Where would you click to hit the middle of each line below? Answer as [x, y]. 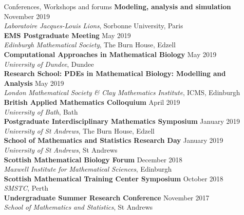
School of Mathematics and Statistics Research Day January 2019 [114, 140]
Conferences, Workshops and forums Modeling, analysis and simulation [118, 6]
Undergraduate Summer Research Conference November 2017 [107, 197]
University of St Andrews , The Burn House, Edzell [79, 130]
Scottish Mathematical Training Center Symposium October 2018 [114, 178]
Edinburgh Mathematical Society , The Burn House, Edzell [90, 45]
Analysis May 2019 [34, 83]
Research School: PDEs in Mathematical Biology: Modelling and [115, 73]
